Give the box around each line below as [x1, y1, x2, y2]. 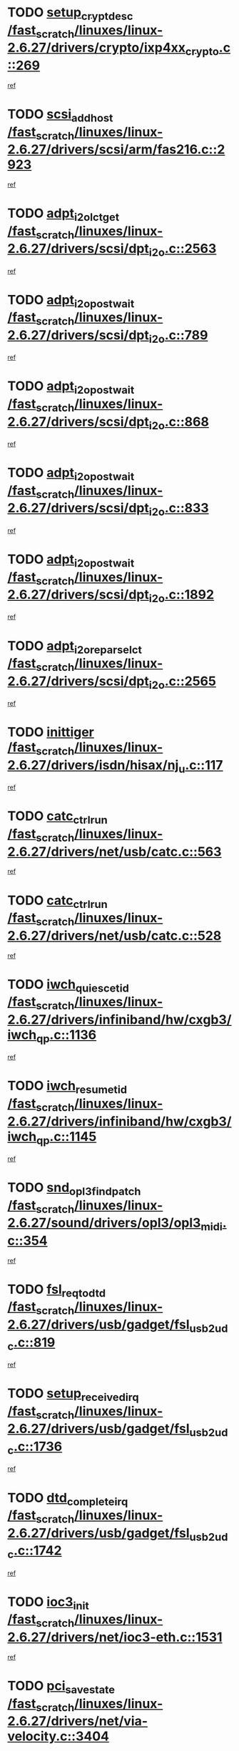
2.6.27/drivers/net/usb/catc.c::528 [7, 927, 222, 944]
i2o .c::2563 [148, 241, 217, 259]
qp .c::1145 [36, 1128, 97, 1147]
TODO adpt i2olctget [7, 205, 120, 224]
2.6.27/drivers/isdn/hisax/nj [7, 757, 179, 773]
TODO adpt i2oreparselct [7, 637, 143, 657]
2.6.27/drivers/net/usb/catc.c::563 [7, 844, 222, 859]
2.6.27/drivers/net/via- [7, 1713, 148, 1730]
